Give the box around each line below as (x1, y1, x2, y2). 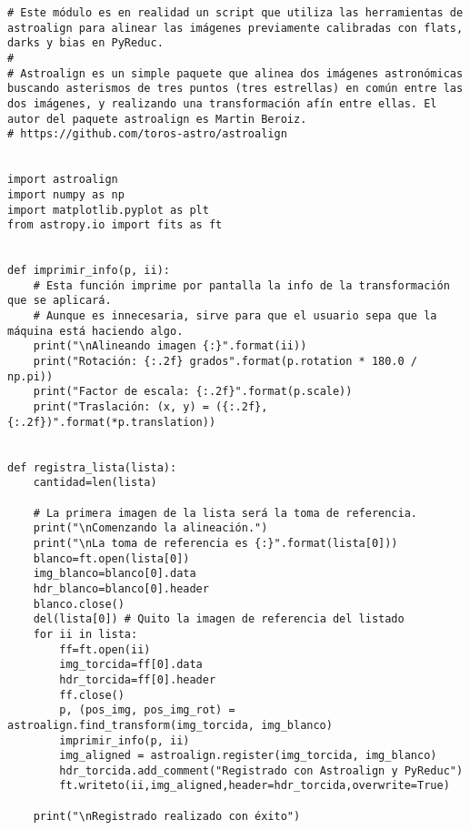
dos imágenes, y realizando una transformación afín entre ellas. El (7, 96, 437, 110)
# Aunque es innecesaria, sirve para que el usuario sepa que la (33, 309, 437, 323)
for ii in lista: (33, 627, 138, 641)
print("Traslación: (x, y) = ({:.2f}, (33, 400, 268, 414)
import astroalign (7, 173, 118, 187)
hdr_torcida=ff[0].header (59, 673, 216, 686)
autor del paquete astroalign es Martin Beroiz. (7, 112, 307, 126)
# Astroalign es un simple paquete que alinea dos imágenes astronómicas (7, 66, 464, 80)
